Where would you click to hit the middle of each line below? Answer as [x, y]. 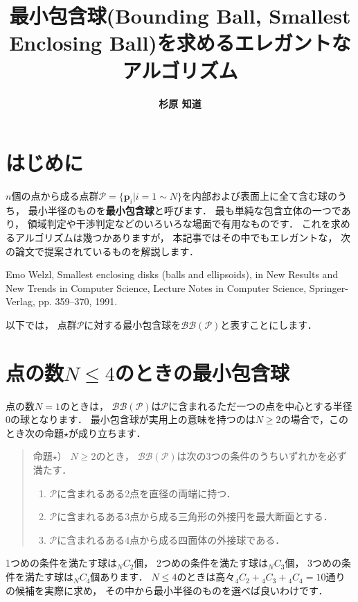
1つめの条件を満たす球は [61, 563]
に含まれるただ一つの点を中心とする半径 [260, 405]
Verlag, [20, 301]
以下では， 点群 [41, 324]
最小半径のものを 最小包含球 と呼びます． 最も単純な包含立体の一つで [185, 210]
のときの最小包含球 [202, 372]
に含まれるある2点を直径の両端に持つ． [146, 493]
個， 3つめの [313, 563]
